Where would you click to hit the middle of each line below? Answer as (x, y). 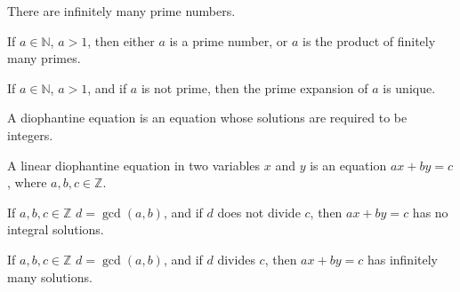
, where (27, 182)
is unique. (409, 87)
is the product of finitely (369, 40)
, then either (121, 40)
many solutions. (50, 276)
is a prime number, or (229, 40)
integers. (30, 134)
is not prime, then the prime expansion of (254, 87)
